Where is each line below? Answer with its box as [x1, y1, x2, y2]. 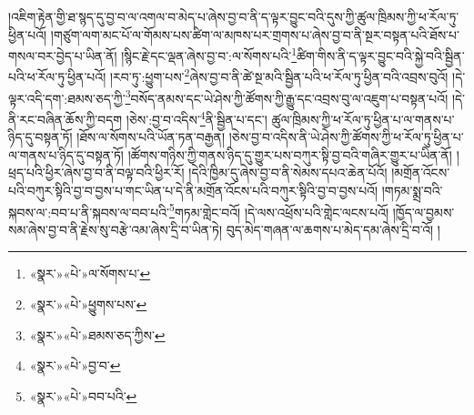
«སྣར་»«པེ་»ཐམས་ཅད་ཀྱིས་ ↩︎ [29, 325, 166, 344]
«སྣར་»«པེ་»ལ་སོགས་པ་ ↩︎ [29, 264, 151, 283]
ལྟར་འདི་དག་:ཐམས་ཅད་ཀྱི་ [8, 88, 126, 107]
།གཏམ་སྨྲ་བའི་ [381, 180, 443, 199]
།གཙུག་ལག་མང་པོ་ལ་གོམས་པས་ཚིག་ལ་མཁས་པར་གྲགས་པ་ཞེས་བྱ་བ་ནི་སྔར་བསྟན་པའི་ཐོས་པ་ [50, 25, 459, 44]
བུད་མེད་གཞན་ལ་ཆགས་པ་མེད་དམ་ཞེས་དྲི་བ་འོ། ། [226, 219, 440, 238]
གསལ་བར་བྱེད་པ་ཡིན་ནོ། [8, 46, 117, 65]
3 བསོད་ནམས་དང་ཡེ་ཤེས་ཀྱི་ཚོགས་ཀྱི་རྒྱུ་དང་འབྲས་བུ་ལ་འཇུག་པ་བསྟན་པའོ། [125, 86, 449, 107]
